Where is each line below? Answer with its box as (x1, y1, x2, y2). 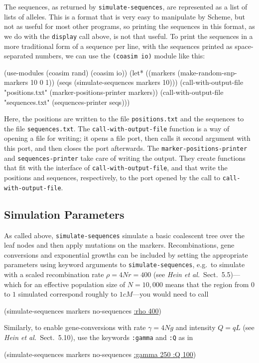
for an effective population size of (24, 279, 126, 289)
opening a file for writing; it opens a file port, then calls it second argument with (4, 133, 251, 143)
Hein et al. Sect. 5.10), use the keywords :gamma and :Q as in (4, 332, 193, 342)
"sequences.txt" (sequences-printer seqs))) (4, 96, 130, 107)
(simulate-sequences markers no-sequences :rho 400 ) (4, 305, 161, 316)
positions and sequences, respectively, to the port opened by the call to (4, 172, 221, 182)
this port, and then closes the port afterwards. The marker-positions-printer (4, 143, 248, 153)
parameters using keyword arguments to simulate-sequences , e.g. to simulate (4, 259, 245, 270)
